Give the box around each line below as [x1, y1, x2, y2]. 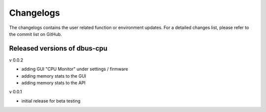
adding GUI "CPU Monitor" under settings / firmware [21, 66, 128, 72]
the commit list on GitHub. [9, 31, 62, 37]
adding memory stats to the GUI [21, 73, 86, 79]
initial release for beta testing [21, 98, 81, 104]
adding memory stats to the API [21, 80, 86, 86]
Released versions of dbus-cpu [9, 44, 108, 53]
